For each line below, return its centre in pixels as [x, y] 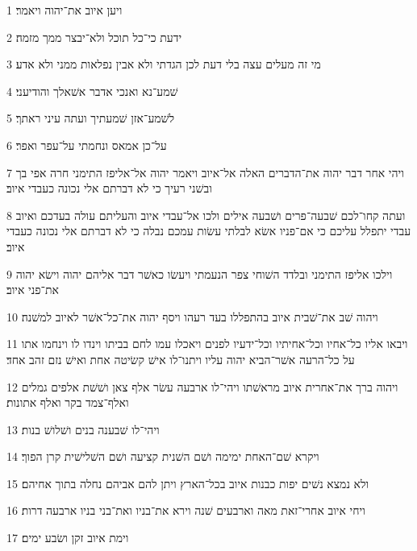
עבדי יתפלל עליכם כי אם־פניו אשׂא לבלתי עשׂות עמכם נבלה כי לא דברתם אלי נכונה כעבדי [209, 231]
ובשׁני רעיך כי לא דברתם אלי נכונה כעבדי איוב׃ [109, 188]
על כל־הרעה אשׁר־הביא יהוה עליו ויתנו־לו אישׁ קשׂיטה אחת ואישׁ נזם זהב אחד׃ [181, 359]
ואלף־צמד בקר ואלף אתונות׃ [68, 402]
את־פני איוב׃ [33, 290]
